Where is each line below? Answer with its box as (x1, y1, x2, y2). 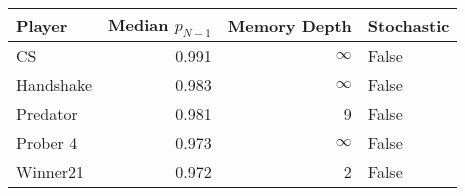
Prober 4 (16, 131, 78, 155)
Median (108, 13, 169, 36)
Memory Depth (227, 13, 352, 37)
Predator (16, 102, 78, 126)
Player (16, 13, 68, 37)
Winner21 (16, 160, 85, 184)
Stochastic (367, 13, 450, 37)
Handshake (16, 73, 93, 97)
